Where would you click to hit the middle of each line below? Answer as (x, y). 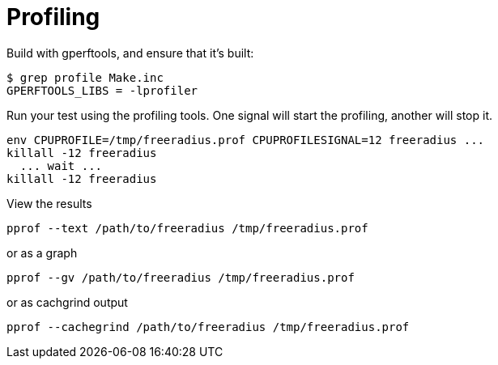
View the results (49, 203)
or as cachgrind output (67, 302)
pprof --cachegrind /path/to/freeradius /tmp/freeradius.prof (208, 327)
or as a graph (42, 253)
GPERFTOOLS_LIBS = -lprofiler (102, 90)
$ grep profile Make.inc (85, 77)
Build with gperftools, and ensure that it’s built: (130, 53)
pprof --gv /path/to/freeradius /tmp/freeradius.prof (181, 277)
